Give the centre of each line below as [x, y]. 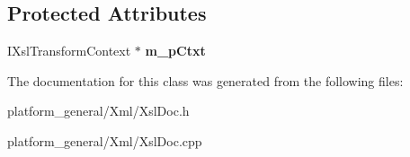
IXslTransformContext [69, 51]
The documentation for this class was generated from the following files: [205, 80]
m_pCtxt [175, 51]
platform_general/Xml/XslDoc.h [98, 111]
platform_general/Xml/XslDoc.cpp [105, 140]
